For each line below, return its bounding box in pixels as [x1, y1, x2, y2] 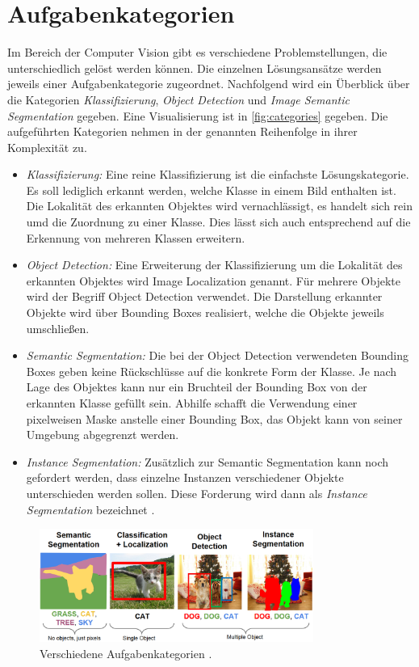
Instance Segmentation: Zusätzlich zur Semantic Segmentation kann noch [26, 453, 389, 470]
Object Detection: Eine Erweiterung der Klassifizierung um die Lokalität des [26, 256, 403, 273]
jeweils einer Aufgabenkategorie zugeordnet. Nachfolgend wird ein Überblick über [7, 75, 410, 92]
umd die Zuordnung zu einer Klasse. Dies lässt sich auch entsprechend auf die [26, 213, 411, 230]
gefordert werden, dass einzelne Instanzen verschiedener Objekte [26, 469, 344, 486]
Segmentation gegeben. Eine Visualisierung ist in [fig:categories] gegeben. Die [7, 107, 388, 124]
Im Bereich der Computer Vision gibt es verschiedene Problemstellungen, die [7, 44, 388, 61]
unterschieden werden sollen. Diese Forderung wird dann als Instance [26, 484, 367, 501]
